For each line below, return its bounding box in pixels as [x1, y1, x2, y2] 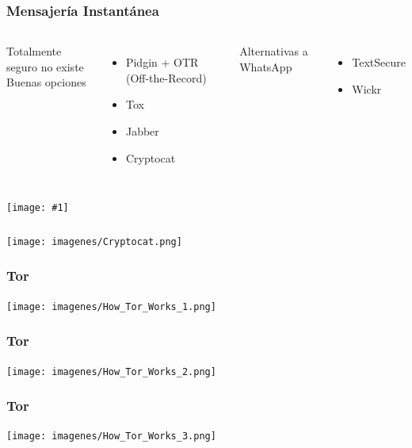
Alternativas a [239, 43, 308, 59]
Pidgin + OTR [125, 54, 199, 71]
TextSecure [352, 54, 406, 71]
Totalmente [6, 43, 62, 59]
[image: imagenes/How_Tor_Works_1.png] [6, 301, 216, 312]
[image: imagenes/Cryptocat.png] [6, 235, 182, 247]
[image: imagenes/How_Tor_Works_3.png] [6, 431, 216, 442]
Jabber [125, 123, 159, 139]
